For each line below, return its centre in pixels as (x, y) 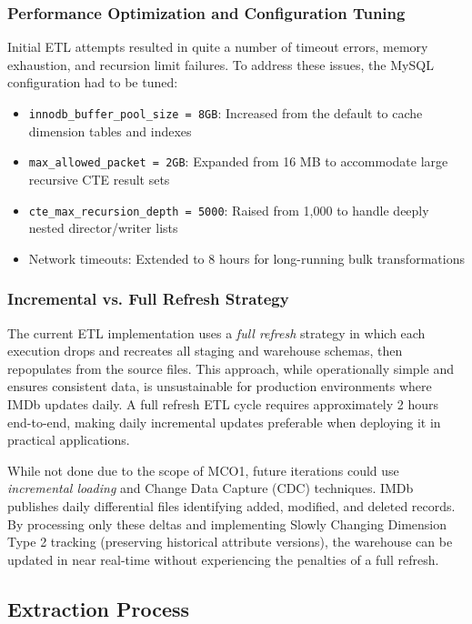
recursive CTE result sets (99, 179)
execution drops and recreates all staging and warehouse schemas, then (205, 351)
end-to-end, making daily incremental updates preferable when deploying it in (224, 422)
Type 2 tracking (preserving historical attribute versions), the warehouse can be (230, 542)
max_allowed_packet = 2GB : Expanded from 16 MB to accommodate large (238, 161)
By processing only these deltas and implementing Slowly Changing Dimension (227, 523)
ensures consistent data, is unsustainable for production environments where (220, 386)
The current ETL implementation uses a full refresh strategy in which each (216, 332)
